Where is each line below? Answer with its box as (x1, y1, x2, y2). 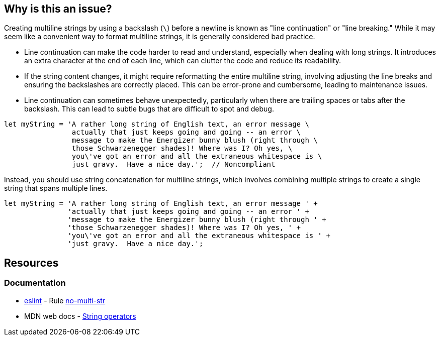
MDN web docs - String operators (24, 311, 136, 320)
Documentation (4, 278, 66, 288)
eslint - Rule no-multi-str (24, 296, 106, 305)
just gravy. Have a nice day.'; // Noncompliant (71, 160, 276, 169)
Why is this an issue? (4, 3, 112, 15)
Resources (4, 256, 59, 269)
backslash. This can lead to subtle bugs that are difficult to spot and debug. (24, 104, 274, 114)
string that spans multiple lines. (4, 184, 108, 193)
